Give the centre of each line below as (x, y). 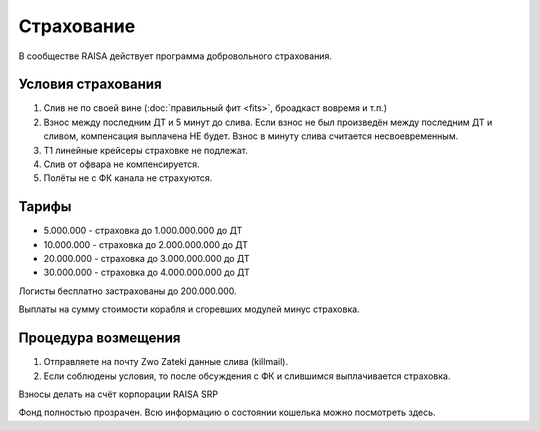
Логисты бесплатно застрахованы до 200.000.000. (127, 291)
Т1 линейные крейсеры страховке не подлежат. (146, 150)
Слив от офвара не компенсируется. (121, 164)
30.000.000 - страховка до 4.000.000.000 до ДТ (146, 272)
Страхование (77, 26)
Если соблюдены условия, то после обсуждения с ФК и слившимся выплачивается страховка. (247, 376)
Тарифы (45, 206)
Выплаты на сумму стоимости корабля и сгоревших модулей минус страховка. (189, 309)
